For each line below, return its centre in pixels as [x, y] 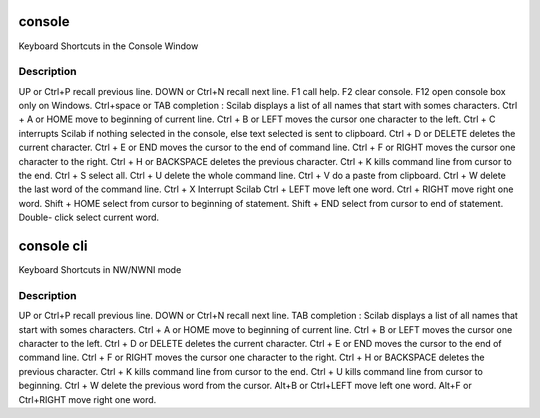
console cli [53, 245]
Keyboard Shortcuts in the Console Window [108, 46]
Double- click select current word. [89, 217]
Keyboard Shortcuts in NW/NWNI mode [100, 270]
